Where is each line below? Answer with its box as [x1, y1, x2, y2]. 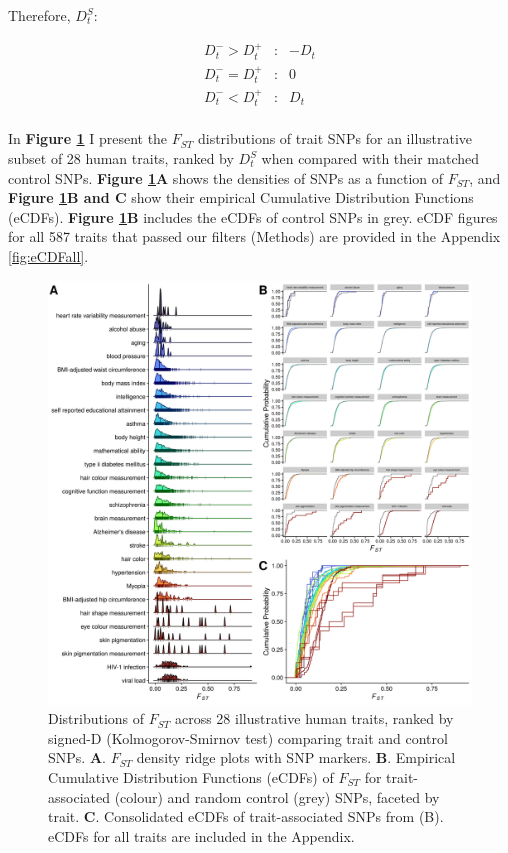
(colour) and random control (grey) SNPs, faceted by [114, 786, 440, 807]
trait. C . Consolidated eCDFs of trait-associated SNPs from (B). [48, 806, 444, 827]
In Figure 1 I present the [8, 128, 168, 149]
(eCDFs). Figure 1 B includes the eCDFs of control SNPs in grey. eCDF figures [8, 206, 498, 227]
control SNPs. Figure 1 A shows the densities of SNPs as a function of [8, 167, 444, 188]
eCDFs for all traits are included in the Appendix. [48, 825, 355, 846]
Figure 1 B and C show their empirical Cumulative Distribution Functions [8, 187, 474, 208]
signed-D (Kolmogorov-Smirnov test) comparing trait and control [48, 727, 448, 748]
